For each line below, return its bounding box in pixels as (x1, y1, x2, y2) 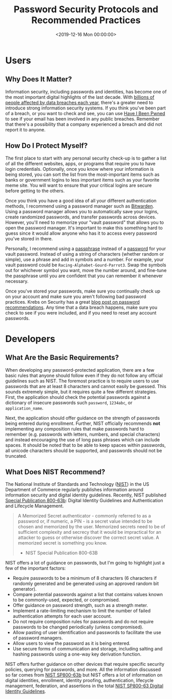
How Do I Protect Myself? (5, 142, 88, 150)
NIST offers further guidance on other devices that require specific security (5, 661, 165, 667)
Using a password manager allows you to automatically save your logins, (5, 208, 159, 214)
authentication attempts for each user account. (12, 613, 112, 619)
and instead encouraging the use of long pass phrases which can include (5, 436, 160, 443)
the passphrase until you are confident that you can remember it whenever (5, 273, 163, 279)
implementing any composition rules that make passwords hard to (5, 425, 144, 432)
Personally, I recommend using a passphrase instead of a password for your (5, 245, 166, 252)
